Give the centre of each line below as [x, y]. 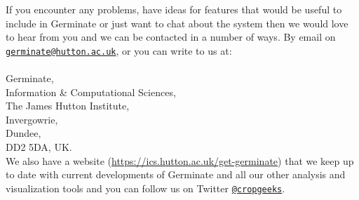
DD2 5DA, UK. [39, 147]
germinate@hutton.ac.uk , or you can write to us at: [119, 50]
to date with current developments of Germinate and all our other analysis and [176, 174]
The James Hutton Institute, [68, 106]
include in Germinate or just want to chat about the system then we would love [177, 23]
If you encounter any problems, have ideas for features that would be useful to [174, 9]
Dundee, [23, 133]
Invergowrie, [32, 119]
